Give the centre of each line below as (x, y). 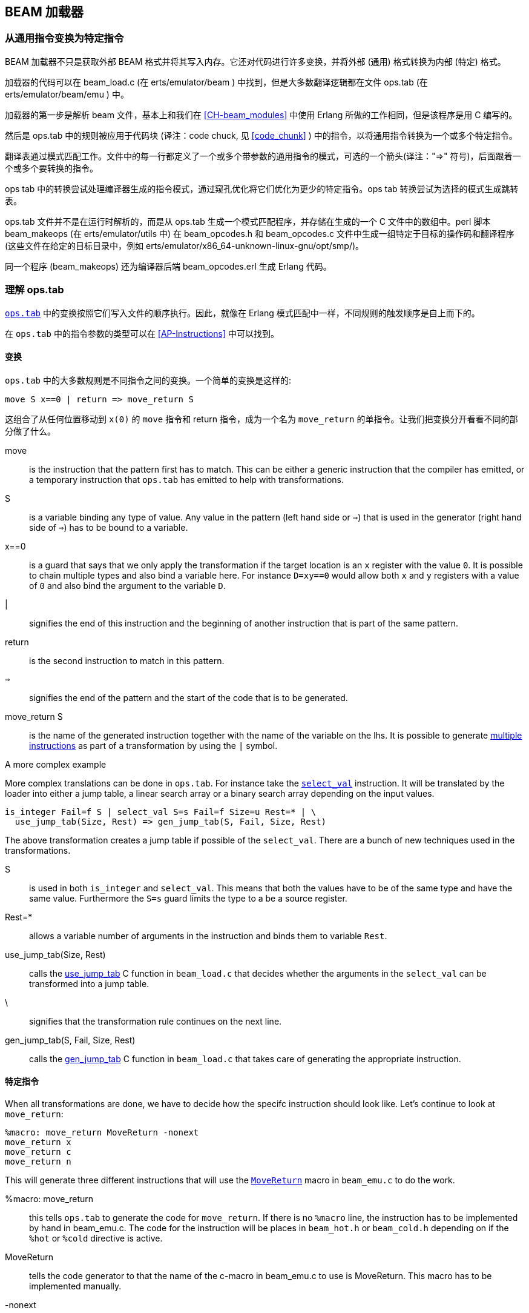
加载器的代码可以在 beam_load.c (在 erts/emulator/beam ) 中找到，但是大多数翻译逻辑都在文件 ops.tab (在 (216, 82)
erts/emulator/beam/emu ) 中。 (67, 94)
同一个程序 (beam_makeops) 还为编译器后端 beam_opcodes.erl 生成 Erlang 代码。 (168, 266)
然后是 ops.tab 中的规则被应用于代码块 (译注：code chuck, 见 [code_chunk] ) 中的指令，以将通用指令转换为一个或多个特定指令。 (261, 135)
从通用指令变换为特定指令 (64, 38)
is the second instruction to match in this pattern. (127, 660)
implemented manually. (75, 1286)
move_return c (38, 1152)
